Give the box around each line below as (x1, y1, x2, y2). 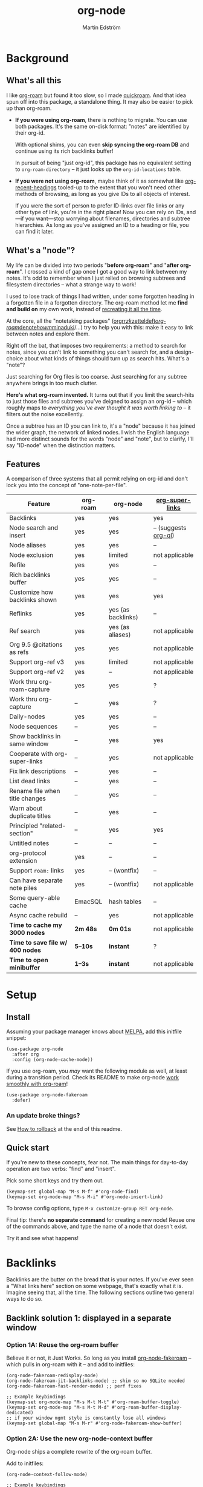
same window (9, 740, 49, 748)
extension (9, 857, 37, 865)
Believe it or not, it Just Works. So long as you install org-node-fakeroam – (6, 1354, 192, 1362)
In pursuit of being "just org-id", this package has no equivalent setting (14, 159, 192, 166)
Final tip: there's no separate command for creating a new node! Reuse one (6, 1216, 195, 1224)
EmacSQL (74, 897, 103, 906)
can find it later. (14, 228, 54, 235)
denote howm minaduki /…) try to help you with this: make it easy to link (19, 323, 193, 331)
